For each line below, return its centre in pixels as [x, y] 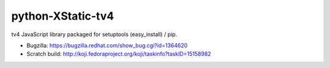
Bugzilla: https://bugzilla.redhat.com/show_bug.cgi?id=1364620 [107, 45]
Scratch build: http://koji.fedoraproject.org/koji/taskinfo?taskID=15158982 [119, 54]
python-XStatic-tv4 [63, 16]
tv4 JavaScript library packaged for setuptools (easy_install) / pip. [94, 34]
